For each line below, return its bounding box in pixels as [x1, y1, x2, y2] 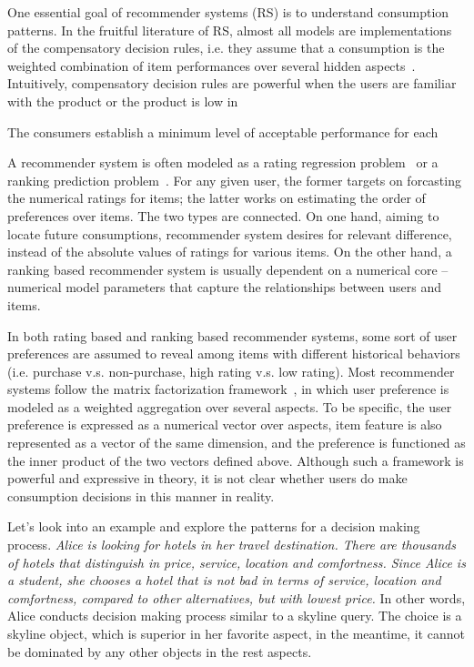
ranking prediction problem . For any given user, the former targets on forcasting [7, 170, 461, 189]
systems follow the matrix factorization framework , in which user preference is [7, 379, 449, 399]
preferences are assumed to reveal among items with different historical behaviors [7, 344, 460, 363]
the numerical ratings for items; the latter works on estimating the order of [7, 188, 426, 207]
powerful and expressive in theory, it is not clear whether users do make [7, 469, 408, 488]
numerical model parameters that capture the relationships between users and [7, 278, 441, 297]
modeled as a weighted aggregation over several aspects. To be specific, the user [7, 397, 452, 416]
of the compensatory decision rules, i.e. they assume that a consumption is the [7, 38, 445, 57]
